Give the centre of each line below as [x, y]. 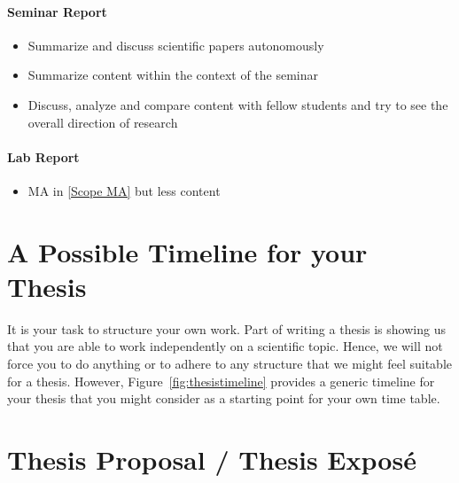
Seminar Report [57, 11]
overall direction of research [103, 122]
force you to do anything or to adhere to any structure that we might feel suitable [230, 364]
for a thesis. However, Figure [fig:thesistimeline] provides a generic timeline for [221, 381]
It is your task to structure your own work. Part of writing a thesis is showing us [226, 328]
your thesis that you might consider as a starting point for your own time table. [224, 398]
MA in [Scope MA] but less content [124, 190]
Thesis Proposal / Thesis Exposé [212, 460]
